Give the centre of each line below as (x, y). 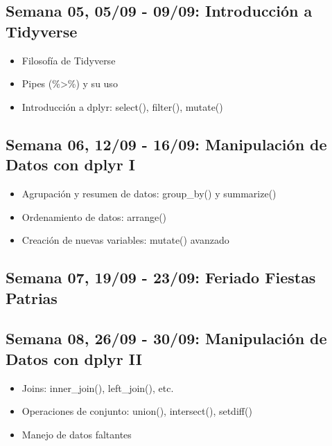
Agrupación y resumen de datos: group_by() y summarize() (149, 193)
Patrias (32, 297)
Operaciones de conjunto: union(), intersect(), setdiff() (137, 411)
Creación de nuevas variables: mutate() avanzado (125, 240)
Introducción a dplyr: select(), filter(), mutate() (122, 106)
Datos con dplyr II (74, 358)
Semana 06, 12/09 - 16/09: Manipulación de (166, 144)
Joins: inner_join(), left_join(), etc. (98, 387)
